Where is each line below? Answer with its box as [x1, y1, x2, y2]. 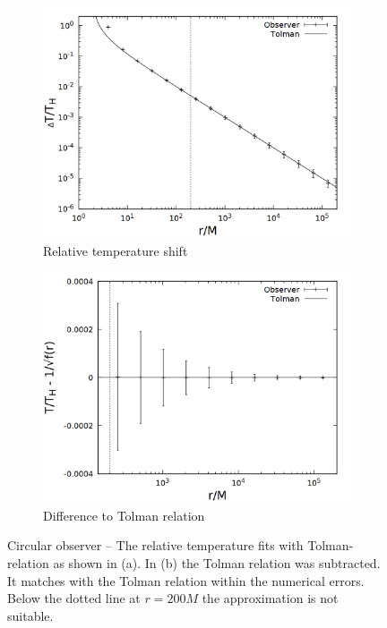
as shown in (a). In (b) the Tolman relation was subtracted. [53, 553, 381, 572]
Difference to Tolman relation [43, 505, 205, 524]
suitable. [7, 606, 54, 624]
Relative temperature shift [43, 241, 188, 259]
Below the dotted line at [7, 589, 141, 607]
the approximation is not [202, 589, 339, 607]
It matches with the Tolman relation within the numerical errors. [7, 571, 365, 590]
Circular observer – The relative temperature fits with [7, 536, 304, 555]
